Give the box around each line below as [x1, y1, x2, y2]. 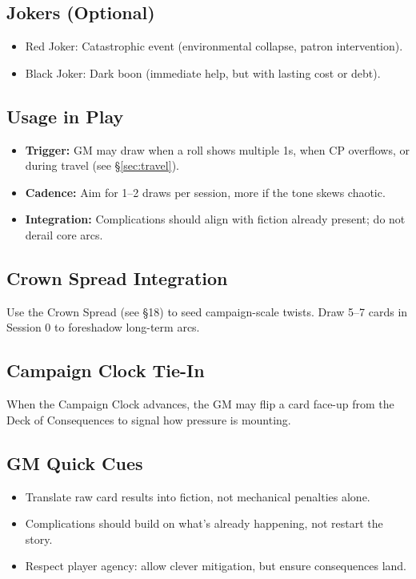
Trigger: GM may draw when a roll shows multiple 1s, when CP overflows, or [25, 141, 410, 158]
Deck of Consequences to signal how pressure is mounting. [6, 411, 291, 428]
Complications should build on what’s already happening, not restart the [25, 515, 383, 532]
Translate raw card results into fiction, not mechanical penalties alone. [25, 488, 370, 505]
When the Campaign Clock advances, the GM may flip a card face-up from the [6, 396, 394, 412]
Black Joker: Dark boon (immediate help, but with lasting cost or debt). [25, 64, 381, 81]
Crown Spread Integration [6, 265, 228, 290]
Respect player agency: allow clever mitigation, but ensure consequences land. [25, 557, 406, 574]
